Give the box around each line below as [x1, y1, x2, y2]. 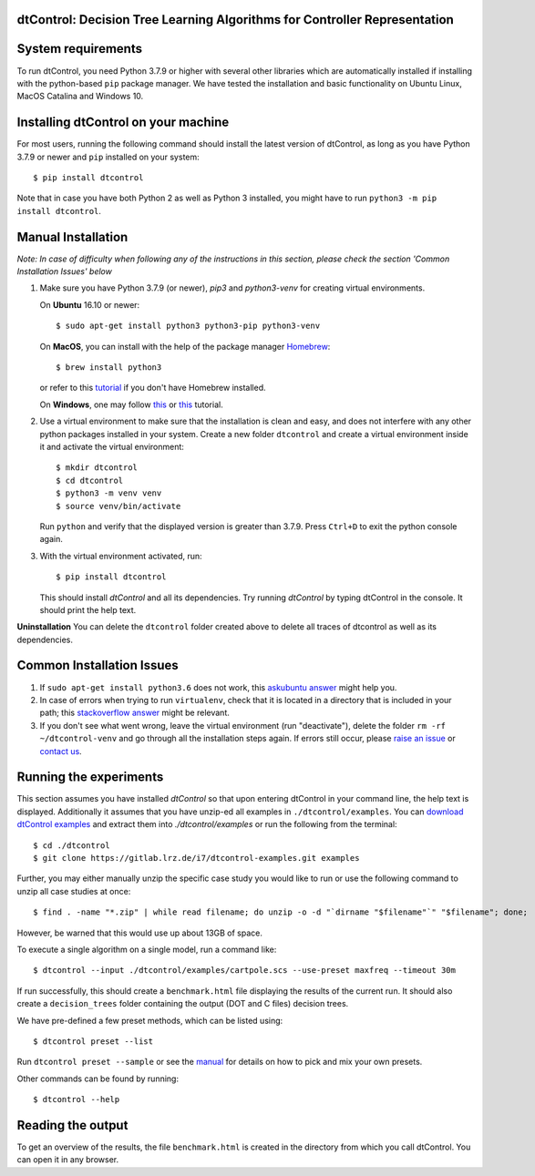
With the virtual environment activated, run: [39, 550, 202, 561]
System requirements [16, 41, 143, 56]
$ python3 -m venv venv [56, 488, 162, 498]
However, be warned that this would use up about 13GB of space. [16, 927, 263, 938]
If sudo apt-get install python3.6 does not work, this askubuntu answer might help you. [39, 681, 397, 692]
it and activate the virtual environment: [39, 441, 184, 452]
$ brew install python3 [56, 363, 162, 373]
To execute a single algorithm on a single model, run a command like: [16, 944, 277, 955]
